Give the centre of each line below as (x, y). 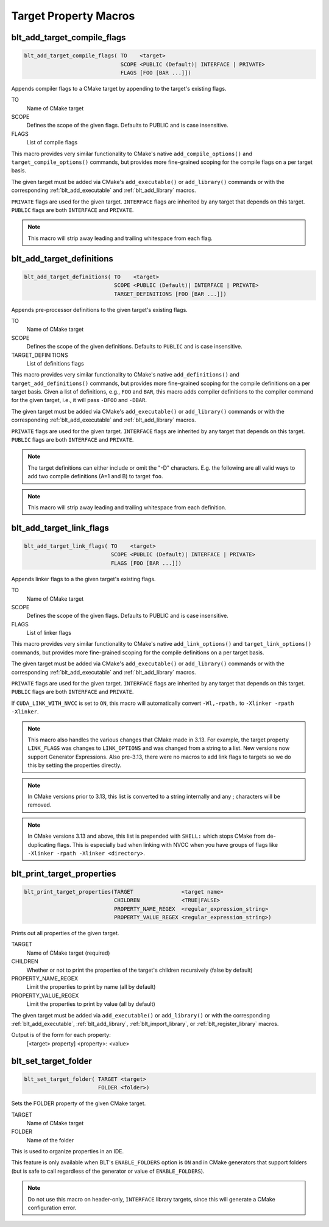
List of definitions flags (55, 363)
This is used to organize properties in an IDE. (68, 1151)
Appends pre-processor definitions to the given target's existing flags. (100, 309)
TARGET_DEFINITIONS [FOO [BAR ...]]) (170, 294)
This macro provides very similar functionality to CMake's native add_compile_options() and (132, 154)
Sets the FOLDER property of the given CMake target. (79, 1103)
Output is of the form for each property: (61, 1035)
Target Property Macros (73, 16)
